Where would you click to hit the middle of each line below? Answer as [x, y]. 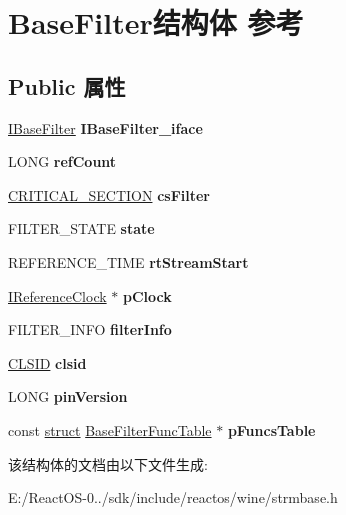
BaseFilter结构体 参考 [156, 22]
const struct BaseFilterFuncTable [110, 429]
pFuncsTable [271, 429]
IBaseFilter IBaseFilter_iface [105, 127]
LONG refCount [62, 161]
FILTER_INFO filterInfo [90, 329]
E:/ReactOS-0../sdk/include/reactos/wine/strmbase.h [173, 497]
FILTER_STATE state [81, 228]
